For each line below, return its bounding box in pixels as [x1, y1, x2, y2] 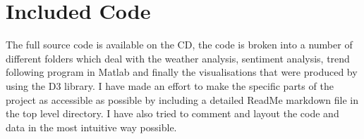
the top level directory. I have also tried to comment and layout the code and [6, 106, 339, 121]
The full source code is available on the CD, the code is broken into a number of [6, 37, 353, 52]
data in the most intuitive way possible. [6, 119, 177, 134]
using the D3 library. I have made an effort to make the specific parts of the [6, 78, 334, 93]
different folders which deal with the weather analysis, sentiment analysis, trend [6, 51, 350, 65]
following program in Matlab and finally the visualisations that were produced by [6, 65, 358, 79]
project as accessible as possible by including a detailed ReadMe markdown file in [6, 92, 359, 107]
